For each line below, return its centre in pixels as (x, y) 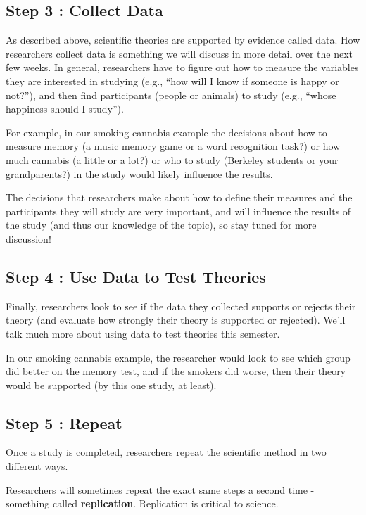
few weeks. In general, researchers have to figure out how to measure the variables (182, 67)
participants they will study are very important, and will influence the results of (178, 211)
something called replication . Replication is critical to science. (142, 503)
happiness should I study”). (65, 109)
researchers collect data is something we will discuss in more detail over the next (179, 53)
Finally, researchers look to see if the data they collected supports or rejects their (181, 306)
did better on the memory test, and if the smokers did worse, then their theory (176, 371)
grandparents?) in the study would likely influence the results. (139, 173)
